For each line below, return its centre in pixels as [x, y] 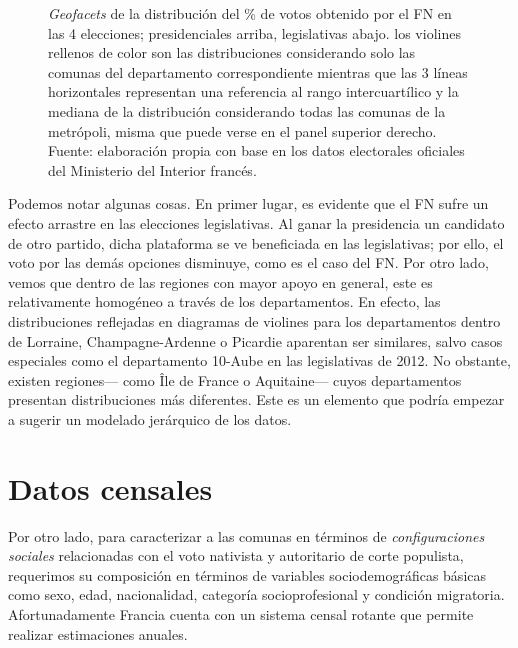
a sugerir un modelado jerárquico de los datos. [150, 418]
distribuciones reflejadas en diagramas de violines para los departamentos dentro [254, 320]
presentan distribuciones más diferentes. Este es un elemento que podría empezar [256, 399]
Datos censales [110, 487]
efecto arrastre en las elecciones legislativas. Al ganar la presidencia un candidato [256, 222]
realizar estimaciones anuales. [98, 633]
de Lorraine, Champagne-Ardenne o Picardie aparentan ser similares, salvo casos [255, 340]
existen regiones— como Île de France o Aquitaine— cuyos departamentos [235, 379]
